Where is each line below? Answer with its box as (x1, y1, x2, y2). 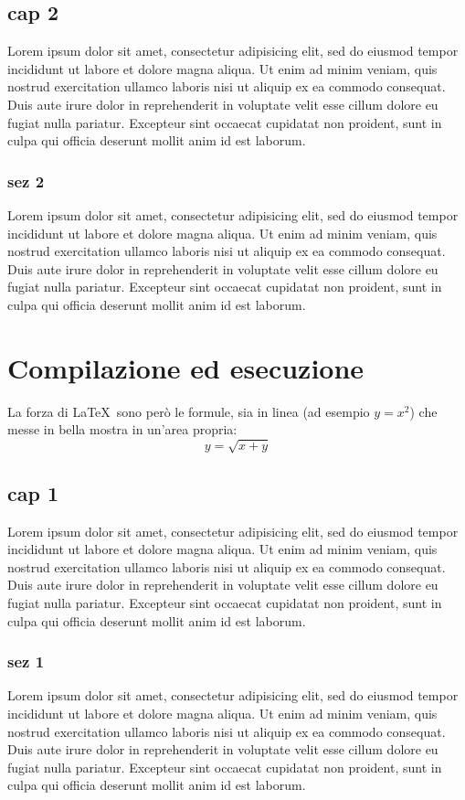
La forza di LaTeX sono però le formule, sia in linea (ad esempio (7, 401, 370, 421)
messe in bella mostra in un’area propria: (7, 420, 238, 439)
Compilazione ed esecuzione (7, 348, 365, 386)
